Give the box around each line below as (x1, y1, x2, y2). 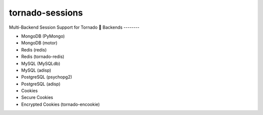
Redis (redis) (21, 47, 47, 53)
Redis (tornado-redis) (21, 54, 64, 59)
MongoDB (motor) (21, 40, 58, 46)
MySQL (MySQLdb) (21, 60, 60, 66)
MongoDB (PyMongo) (21, 33, 65, 39)
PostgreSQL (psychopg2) (21, 74, 73, 80)
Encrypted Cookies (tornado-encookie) (21, 101, 100, 107)
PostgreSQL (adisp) (21, 81, 61, 87)
